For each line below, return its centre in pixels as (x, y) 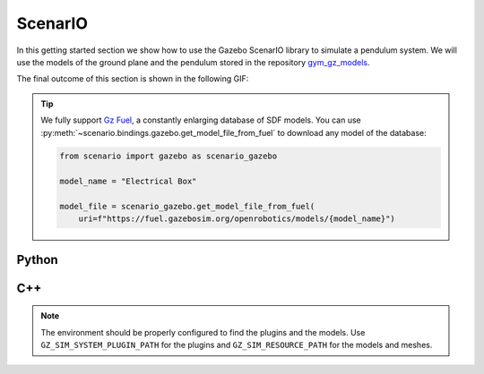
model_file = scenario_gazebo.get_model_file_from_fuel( (187, 207)
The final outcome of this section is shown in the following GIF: (133, 79)
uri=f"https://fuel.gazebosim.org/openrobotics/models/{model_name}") (237, 219)
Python (37, 259)
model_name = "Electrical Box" (128, 182)
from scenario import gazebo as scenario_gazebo (169, 156)
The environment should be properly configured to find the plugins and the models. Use (203, 332)
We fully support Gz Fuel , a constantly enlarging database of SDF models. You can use (201, 120)
